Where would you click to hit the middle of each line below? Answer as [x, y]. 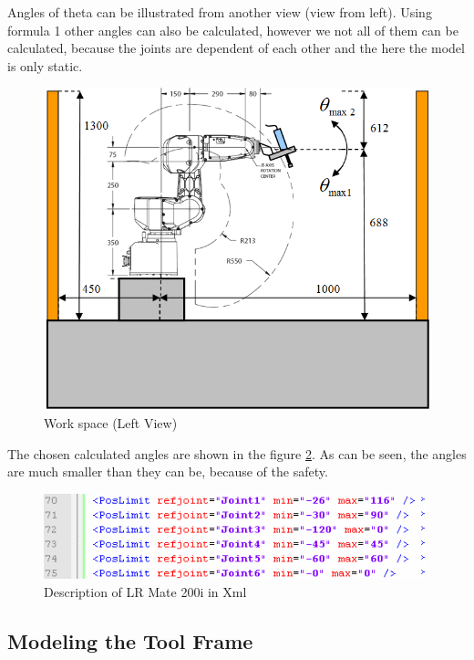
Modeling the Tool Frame [130, 640]
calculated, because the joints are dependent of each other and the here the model [236, 48]
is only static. [45, 65]
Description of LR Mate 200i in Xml [145, 591]
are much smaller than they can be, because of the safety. [168, 471]
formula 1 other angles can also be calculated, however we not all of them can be [233, 30]
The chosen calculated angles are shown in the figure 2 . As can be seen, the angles [237, 453]
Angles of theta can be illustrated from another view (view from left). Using [220, 12]
